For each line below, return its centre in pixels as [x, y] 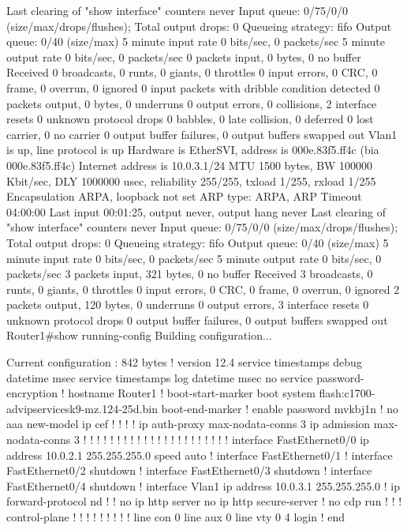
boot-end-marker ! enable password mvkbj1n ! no [280, 408]
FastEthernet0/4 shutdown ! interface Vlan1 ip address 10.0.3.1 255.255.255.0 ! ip [203, 485]
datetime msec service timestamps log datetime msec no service [160, 377]
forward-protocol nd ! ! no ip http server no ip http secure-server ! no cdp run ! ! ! [204, 501]
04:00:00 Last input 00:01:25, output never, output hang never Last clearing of [196, 211]
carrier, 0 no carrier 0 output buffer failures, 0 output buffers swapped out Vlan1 [202, 134]
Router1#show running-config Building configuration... [139, 335]
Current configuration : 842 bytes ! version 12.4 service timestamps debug [184, 362]
